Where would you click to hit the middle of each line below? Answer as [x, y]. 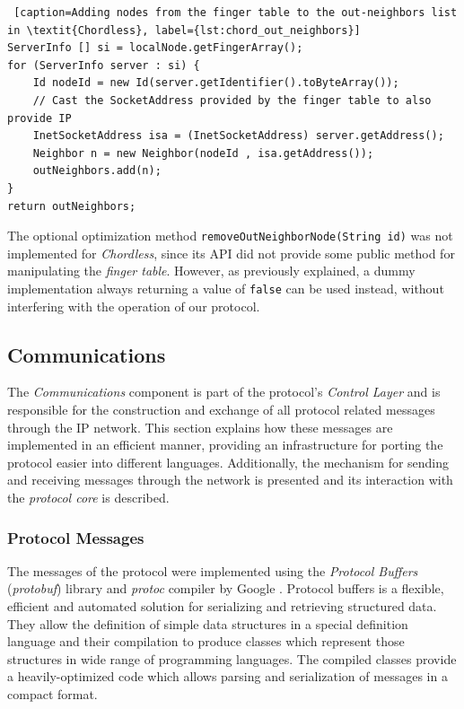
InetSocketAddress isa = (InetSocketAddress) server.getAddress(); [238, 136]
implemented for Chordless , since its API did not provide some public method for [231, 253]
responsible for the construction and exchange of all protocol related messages [221, 410]
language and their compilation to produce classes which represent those [206, 641]
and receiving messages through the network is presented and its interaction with [230, 480]
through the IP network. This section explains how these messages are [200, 427]
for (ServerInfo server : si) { [104, 65]
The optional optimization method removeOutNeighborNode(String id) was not [230, 236]
